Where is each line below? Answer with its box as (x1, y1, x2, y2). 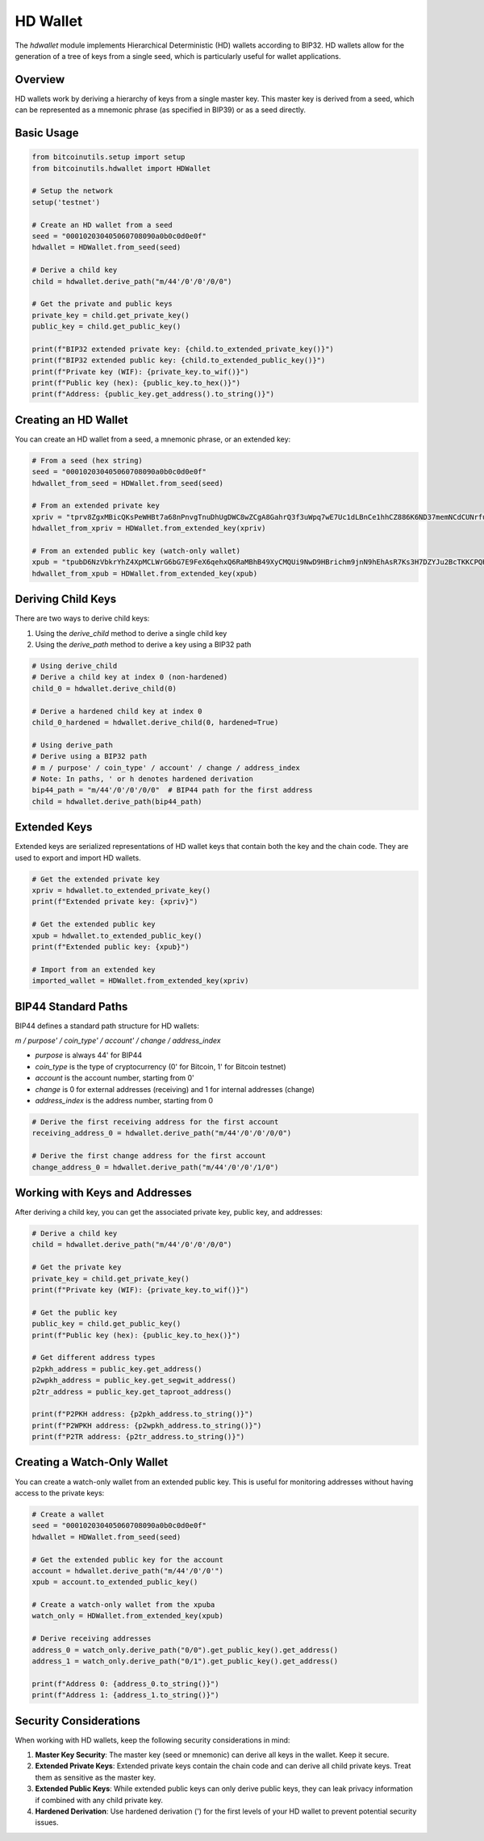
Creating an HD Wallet (15, 412, 128, 427)
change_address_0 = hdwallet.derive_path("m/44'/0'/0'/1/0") (31, 1162, 279, 1172)
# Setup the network (31, 186, 113, 195)
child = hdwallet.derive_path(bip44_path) (31, 797, 202, 806)
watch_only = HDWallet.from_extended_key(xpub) (31, 1611, 223, 1621)
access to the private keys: (15, 1487, 105, 1497)
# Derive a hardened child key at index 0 (31, 706, 202, 716)
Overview (15, 73, 65, 86)
